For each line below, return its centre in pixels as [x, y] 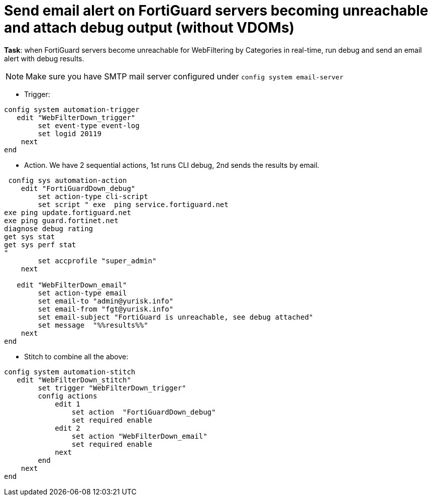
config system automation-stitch [70, 372]
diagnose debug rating [49, 228]
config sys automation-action [68, 180]
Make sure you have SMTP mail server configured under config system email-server [185, 76]
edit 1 [68, 404]
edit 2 [68, 428]
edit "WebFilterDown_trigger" [76, 117]
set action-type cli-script [93, 196]
